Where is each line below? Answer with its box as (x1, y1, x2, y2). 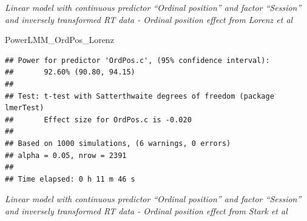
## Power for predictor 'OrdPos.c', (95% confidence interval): (5, 56, 270, 65)
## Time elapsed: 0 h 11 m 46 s (5, 174, 135, 183)
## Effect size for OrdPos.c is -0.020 (5, 115, 192, 124)
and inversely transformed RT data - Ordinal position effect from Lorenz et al (5, 13, 293, 25)
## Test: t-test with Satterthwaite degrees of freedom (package (5, 91, 274, 101)
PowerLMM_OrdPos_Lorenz (5, 33, 114, 46)
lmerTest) (5, 104, 44, 113)
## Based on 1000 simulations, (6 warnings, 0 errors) (5, 139, 231, 148)
